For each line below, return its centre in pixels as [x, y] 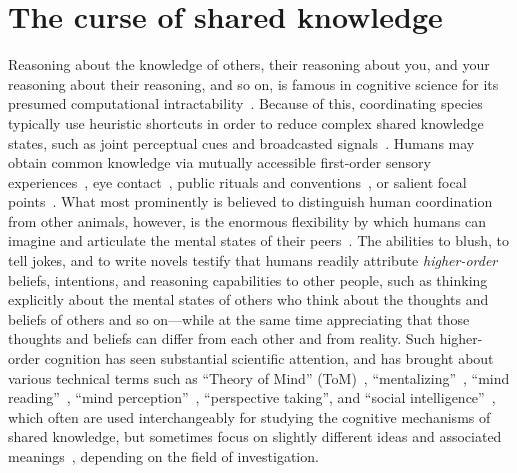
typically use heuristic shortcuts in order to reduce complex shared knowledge [246, 122]
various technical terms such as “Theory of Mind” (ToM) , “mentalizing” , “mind [259, 377]
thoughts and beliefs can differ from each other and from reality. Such [221, 338]
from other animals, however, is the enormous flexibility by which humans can [247, 220]
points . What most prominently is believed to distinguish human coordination [250, 201]
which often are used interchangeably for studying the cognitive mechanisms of [249, 416]
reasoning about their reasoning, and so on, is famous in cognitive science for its [253, 83]
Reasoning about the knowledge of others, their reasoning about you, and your [249, 64]
